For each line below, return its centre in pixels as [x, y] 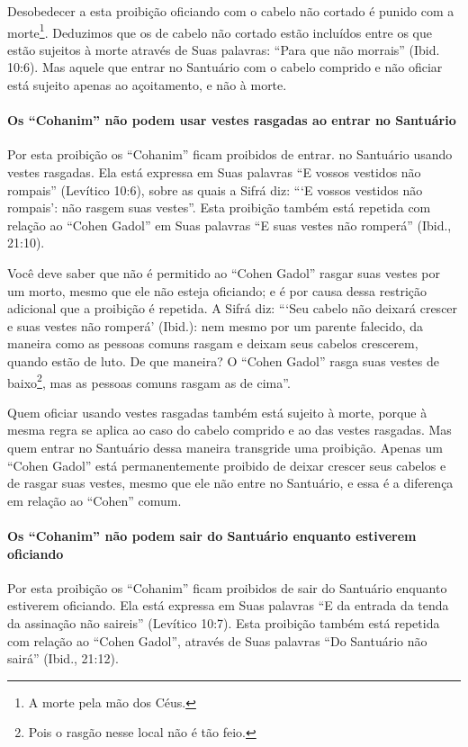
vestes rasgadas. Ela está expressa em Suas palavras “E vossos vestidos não [214, 172]
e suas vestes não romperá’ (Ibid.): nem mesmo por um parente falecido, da [216, 325]
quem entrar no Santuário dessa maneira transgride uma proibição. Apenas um [225, 447]
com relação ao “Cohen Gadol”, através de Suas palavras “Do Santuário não [217, 640]
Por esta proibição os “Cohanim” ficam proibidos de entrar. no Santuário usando [230, 154]
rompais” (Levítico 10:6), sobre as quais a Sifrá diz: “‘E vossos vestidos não [215, 189]
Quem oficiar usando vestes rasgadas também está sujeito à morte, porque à [217, 412]
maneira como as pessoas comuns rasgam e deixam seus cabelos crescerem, [213, 343]
